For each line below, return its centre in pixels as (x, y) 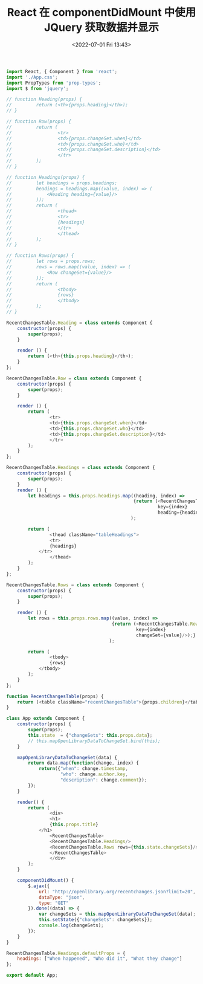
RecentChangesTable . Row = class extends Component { (74, 378)
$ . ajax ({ (39, 886)
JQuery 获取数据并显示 (101, 28)
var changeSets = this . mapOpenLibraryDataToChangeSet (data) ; (117, 914)
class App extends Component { (46, 719)
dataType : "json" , (62, 897)
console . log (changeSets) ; (71, 925)
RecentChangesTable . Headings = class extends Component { (81, 468)
